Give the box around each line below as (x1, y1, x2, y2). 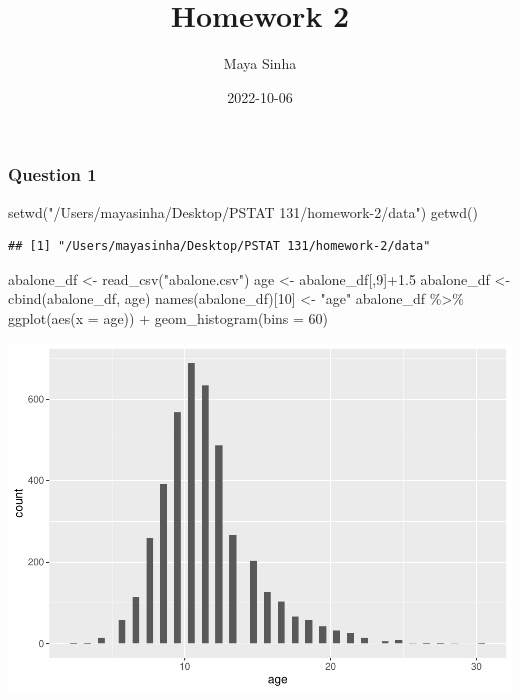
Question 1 (8, 162, 97, 187)
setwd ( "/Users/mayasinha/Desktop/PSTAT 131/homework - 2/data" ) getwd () (8, 201, 478, 222)
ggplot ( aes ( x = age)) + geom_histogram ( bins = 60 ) (8, 307, 329, 328)
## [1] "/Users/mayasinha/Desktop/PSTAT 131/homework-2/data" (8, 239, 431, 254)
